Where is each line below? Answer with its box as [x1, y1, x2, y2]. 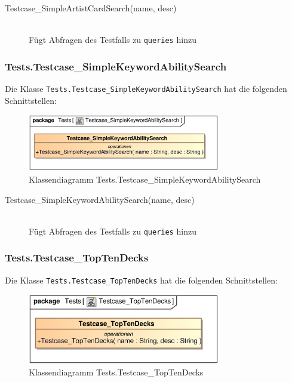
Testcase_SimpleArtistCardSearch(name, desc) [5, 2, 177, 14]
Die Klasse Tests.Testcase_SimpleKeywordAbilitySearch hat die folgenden [5, 82, 287, 95]
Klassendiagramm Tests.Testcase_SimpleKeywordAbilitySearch [29, 173, 261, 185]
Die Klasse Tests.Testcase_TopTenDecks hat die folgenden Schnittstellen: [5, 273, 278, 286]
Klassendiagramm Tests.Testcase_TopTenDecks [29, 366, 204, 378]
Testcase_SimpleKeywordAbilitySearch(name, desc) [5, 193, 195, 205]
